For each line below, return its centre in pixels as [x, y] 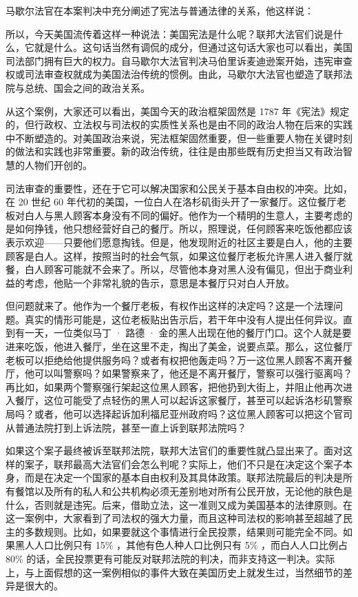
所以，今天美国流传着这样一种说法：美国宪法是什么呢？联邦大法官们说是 [169, 33]
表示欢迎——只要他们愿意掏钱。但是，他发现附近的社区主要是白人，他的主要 [179, 242]
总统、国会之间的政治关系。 [87, 87]
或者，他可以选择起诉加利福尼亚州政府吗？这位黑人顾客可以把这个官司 [193, 414]
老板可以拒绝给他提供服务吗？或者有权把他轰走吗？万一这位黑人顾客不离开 [174, 360]
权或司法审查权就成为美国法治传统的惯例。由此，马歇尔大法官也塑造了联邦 [174, 74]
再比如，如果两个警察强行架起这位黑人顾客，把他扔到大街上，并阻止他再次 [174, 386]
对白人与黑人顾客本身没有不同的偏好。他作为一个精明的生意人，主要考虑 [179, 215]
